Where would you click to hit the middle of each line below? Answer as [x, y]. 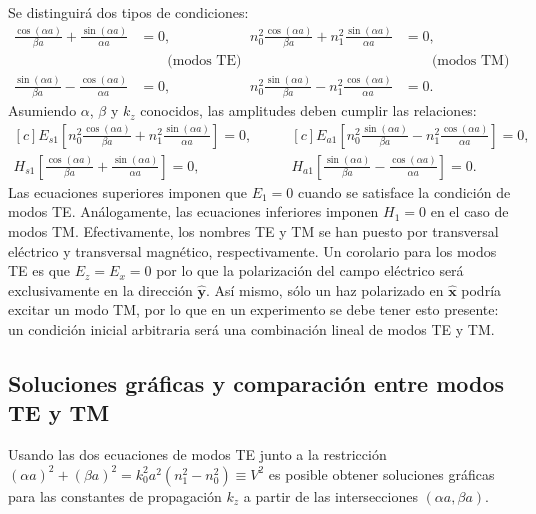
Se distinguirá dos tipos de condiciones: [128, 12]
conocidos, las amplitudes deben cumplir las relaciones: [308, 110]
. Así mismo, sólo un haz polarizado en [324, 289]
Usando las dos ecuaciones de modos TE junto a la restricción [197, 454]
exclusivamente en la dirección [100, 289]
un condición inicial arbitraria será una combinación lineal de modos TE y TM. [251, 328]
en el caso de [469, 211]
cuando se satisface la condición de [404, 191]
